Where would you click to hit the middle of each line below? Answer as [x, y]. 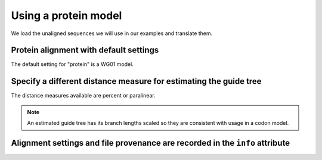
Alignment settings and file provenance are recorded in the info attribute [151, 143]
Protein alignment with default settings [85, 50]
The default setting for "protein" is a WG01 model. [72, 64]
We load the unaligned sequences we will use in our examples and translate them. [112, 33]
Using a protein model [66, 15]
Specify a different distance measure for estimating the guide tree [136, 81]
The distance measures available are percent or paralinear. [83, 96]
